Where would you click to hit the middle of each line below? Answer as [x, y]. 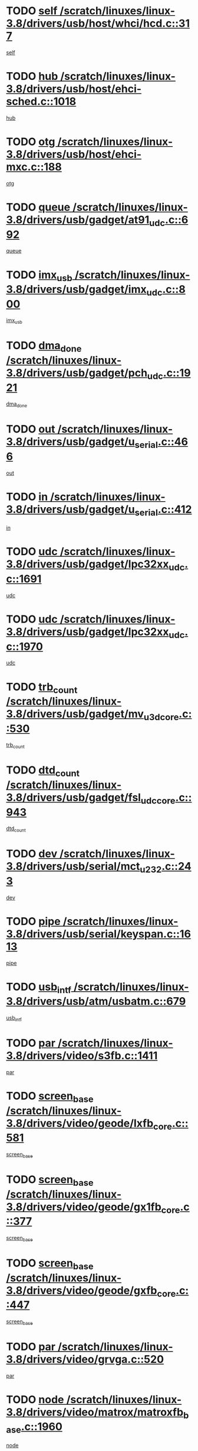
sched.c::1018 [41, 101]
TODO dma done [44, 347]
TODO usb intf [39, 988]
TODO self [32, 11]
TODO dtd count [43, 771]
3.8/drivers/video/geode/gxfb [82, 1290]
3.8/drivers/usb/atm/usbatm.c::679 [96, 1002]
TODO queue [38, 207]
